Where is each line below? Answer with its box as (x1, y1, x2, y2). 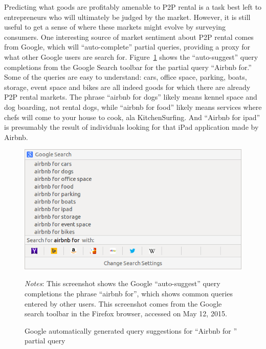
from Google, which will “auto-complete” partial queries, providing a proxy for (4, 41, 251, 52)
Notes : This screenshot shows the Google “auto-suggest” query (25, 278, 220, 289)
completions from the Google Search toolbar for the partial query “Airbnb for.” (4, 61, 252, 72)
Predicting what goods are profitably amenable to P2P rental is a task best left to (4, 2, 262, 12)
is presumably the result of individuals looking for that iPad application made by (4, 122, 259, 132)
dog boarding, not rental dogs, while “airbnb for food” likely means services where (4, 101, 262, 112)
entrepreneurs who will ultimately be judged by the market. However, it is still (4, 11, 251, 22)
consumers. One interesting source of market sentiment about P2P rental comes (4, 31, 254, 42)
